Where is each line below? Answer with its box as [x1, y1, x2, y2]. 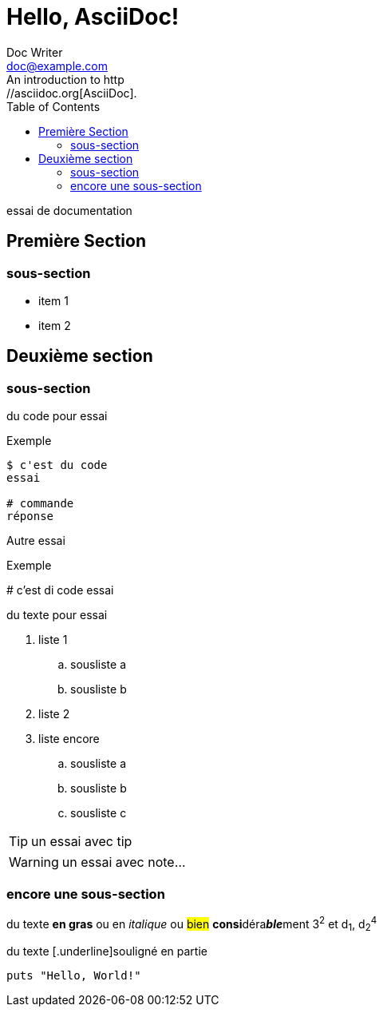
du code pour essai [6, 409, 108, 423]
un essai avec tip [31, 833, 132, 850]
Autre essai [6, 534, 65, 548]
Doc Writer [6, 45, 63, 59]
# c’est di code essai [6, 583, 114, 598]
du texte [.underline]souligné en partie [6, 944, 207, 959]
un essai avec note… [61, 854, 186, 871]
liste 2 [38, 707, 70, 721]
